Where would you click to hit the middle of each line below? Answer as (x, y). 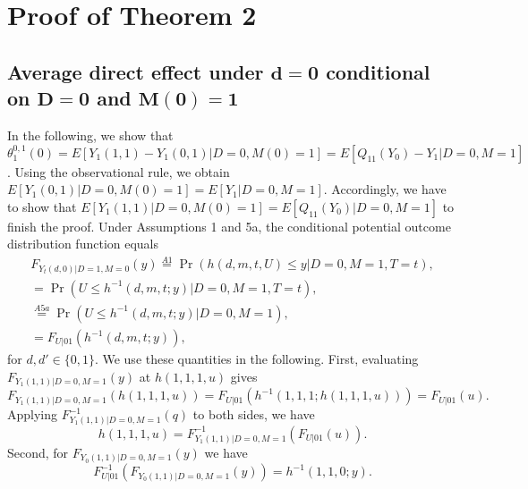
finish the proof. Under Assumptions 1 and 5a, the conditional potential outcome (229, 226)
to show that (42, 206)
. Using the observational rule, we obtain (119, 171)
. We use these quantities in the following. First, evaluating (256, 359)
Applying (33, 414)
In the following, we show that (90, 135)
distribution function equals (83, 244)
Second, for (38, 452)
